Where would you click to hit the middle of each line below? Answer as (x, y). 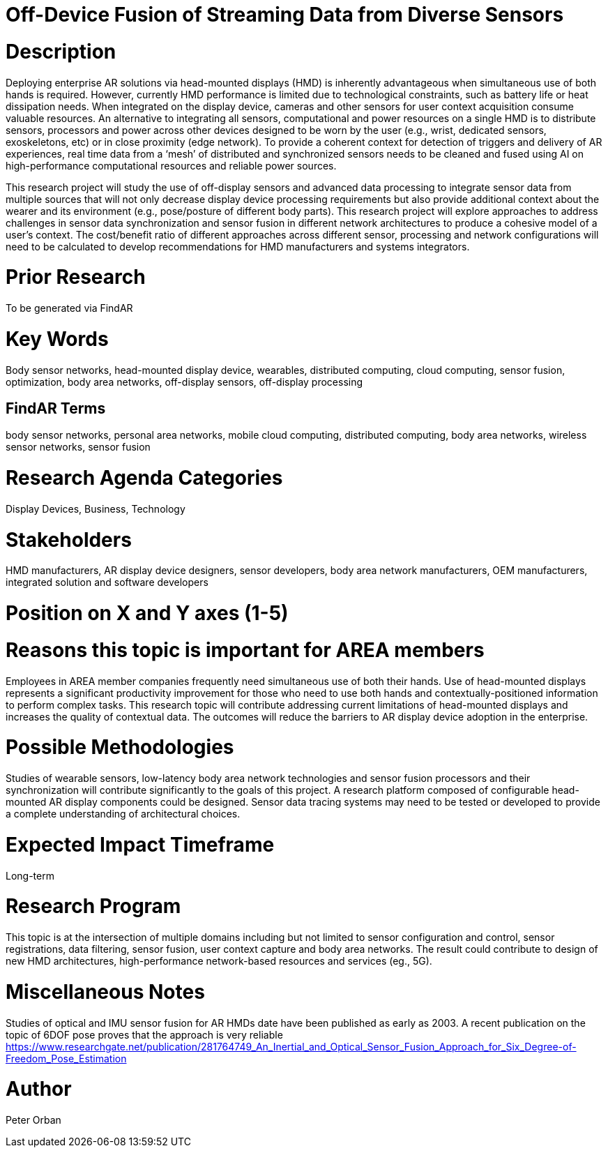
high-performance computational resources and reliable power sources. (171, 165)
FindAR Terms (56, 408)
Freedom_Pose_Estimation (66, 1058)
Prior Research (76, 277)
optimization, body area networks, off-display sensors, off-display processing (184, 382)
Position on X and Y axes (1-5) (147, 613)
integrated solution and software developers (107, 582)
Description (61, 51)
